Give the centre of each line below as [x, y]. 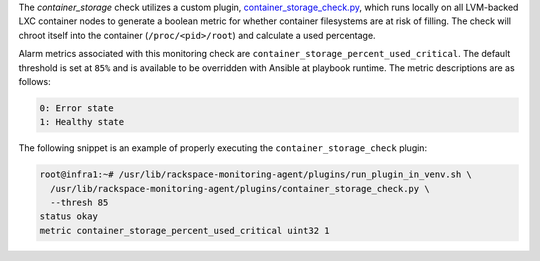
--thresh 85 [79, 203]
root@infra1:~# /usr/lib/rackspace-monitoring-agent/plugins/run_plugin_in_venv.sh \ [255, 174]
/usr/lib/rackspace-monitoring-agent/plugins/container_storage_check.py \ [240, 188]
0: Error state [76, 108]
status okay [69, 216]
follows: [34, 81]
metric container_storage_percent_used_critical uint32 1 [184, 230]
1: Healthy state [82, 122]
